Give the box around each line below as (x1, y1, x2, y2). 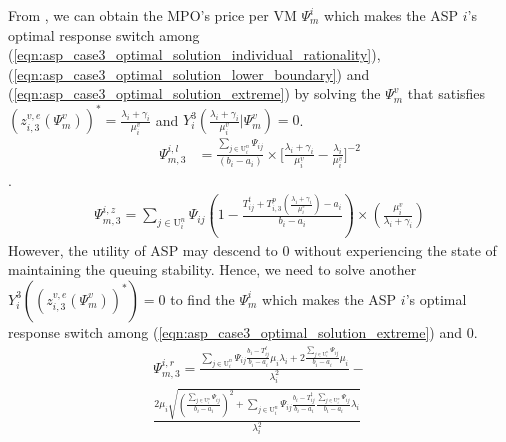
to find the (170, 288, 235, 309)
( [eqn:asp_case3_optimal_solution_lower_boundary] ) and (8, 63, 370, 84)
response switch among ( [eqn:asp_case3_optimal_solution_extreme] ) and (8, 321, 463, 342)
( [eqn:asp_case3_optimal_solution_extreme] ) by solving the (8, 83, 381, 104)
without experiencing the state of (294, 239, 497, 260)
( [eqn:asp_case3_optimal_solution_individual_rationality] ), (8, 44, 381, 65)
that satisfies (407, 83, 486, 104)
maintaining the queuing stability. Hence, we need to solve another (8, 259, 417, 280)
